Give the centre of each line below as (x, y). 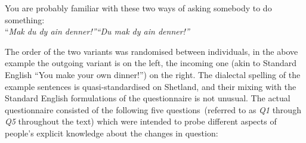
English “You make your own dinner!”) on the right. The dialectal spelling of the (153, 74)
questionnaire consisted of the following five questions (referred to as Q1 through (153, 109)
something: (25, 19)
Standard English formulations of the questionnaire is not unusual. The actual (148, 98)
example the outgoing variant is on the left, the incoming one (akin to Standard (151, 63)
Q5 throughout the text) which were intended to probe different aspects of (141, 121)
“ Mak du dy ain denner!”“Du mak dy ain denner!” (97, 31)
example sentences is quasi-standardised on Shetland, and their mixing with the (151, 86)
